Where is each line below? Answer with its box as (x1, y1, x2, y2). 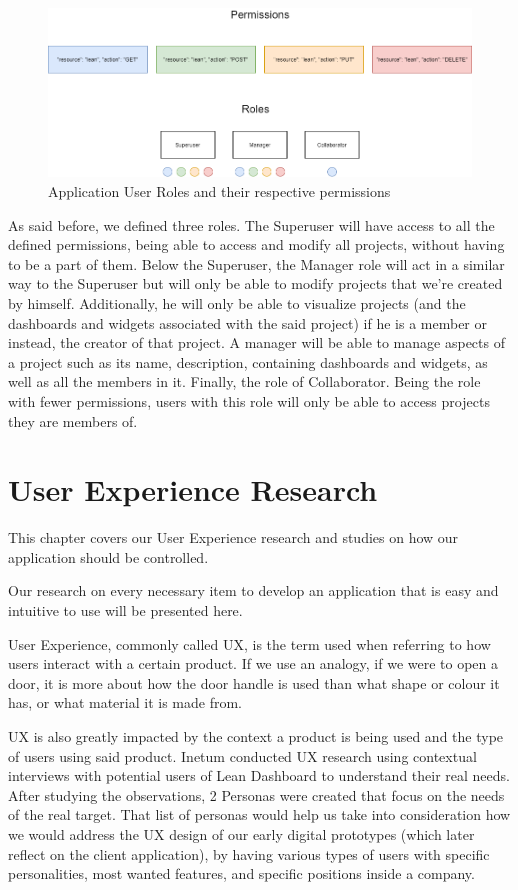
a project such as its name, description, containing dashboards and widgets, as (8, 351, 488, 372)
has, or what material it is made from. (8, 692, 242, 713)
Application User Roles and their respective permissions (48, 181, 391, 201)
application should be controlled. (8, 546, 209, 567)
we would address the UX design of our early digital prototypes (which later (8, 823, 475, 844)
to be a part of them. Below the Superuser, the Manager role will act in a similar (8, 253, 505, 274)
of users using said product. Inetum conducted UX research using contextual (8, 745, 477, 766)
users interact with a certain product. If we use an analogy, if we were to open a (8, 653, 498, 674)
